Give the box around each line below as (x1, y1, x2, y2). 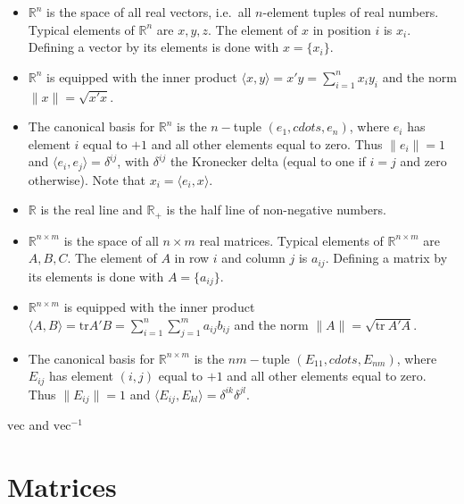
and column (221, 248, 286, 267)
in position (312, 20, 371, 38)
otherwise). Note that (28, 170, 145, 189)
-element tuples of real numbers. (262, 3, 439, 21)
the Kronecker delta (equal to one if (170, 152, 366, 171)
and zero (400, 152, 447, 171)
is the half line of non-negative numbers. (166, 200, 386, 219)
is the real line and (40, 200, 143, 219)
